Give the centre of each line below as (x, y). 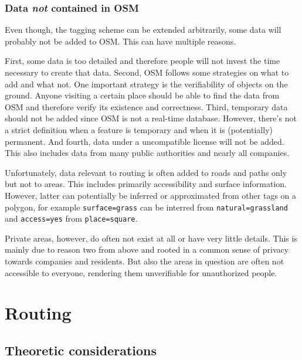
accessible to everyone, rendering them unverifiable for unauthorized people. (141, 272)
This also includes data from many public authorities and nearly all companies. (147, 153)
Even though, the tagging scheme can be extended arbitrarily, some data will (143, 30)
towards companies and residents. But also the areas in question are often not (145, 261)
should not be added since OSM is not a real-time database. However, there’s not (151, 118)
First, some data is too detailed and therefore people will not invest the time (142, 61)
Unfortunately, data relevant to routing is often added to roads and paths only (146, 172)
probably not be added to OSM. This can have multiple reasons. (121, 41)
